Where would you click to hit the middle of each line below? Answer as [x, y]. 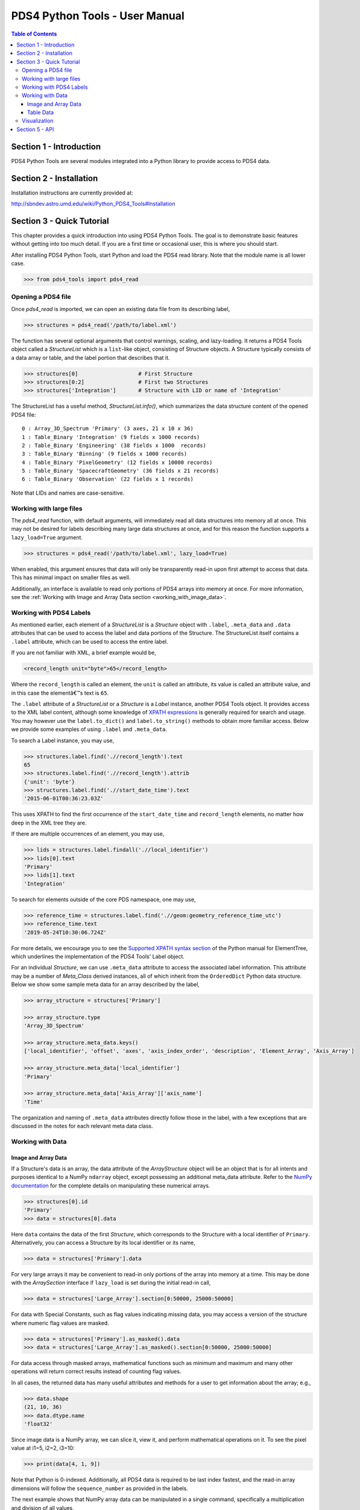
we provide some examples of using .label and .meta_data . [89, 729]
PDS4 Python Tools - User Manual [98, 16]
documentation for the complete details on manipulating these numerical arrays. [111, 1185]
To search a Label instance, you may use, [63, 741]
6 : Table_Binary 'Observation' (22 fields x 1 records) [108, 479]
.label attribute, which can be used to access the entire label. [90, 641]
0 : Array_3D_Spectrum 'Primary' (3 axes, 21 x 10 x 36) [108, 429]
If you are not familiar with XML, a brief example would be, [84, 653]
